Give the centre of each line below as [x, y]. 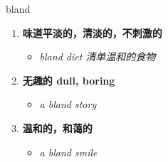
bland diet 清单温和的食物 [98, 56]
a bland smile [68, 152]
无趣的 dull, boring [69, 80]
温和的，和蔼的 [57, 128]
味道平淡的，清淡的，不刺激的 [92, 32]
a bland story [68, 104]
